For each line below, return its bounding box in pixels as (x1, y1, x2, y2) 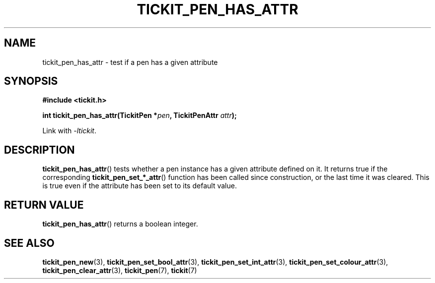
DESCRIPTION (4, 143, 75, 156)
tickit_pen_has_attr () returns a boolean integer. (42, 220, 198, 228)
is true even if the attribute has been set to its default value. (42, 181, 237, 190)
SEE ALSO (4, 236, 55, 249)
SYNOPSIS (4, 75, 58, 88)
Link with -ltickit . (42, 126, 97, 135)
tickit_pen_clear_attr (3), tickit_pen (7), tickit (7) (42, 266, 197, 275)
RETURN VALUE (4, 198, 84, 211)
